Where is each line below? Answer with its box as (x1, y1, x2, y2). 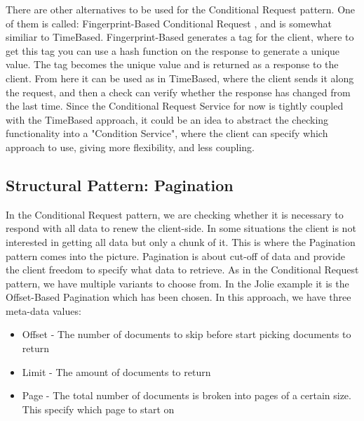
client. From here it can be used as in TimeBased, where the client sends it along (6, 70, 354, 85)
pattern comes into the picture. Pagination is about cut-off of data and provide (6, 248, 345, 263)
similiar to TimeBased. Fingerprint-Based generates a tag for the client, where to (6, 30, 354, 44)
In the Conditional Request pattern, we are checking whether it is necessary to (6, 207, 344, 221)
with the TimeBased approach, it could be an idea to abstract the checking (6, 112, 329, 127)
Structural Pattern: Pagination (6, 174, 234, 195)
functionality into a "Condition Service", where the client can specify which (6, 126, 328, 141)
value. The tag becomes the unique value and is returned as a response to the (6, 57, 339, 72)
